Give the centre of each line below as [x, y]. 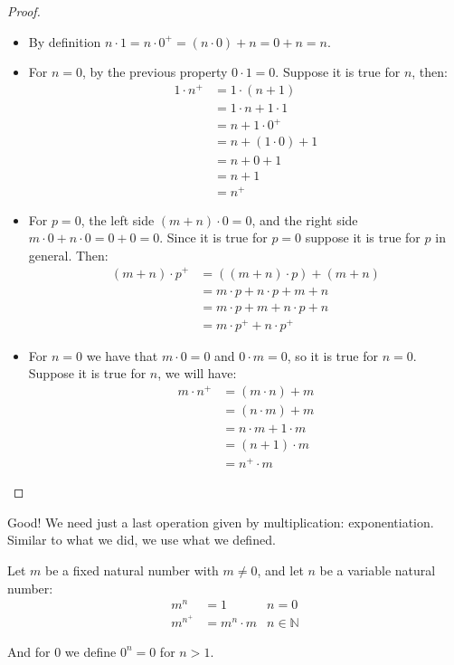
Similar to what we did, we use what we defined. [142, 540]
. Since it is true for [213, 237]
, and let [280, 570]
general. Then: [68, 255]
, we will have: [197, 373]
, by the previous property [155, 72]
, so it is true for [332, 355]
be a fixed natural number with [132, 570]
